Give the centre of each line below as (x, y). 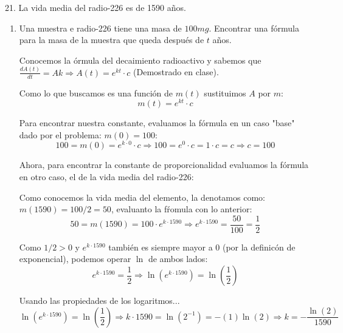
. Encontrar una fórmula (254, 28)
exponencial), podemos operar (75, 259)
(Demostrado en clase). (176, 72)
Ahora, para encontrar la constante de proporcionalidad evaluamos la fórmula (164, 165)
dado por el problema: (60, 134)
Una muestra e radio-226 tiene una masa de (100, 28)
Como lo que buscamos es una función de (96, 92)
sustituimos (225, 92)
